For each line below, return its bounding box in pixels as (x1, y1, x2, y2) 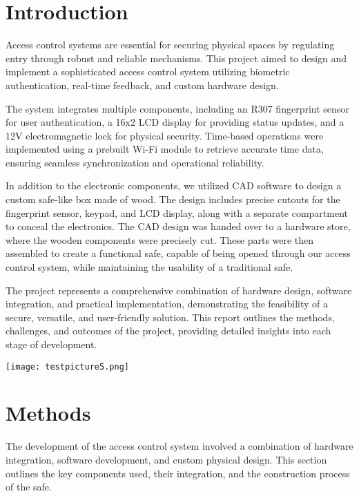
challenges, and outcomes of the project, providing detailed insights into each (6, 323, 331, 338)
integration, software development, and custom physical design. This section (6, 452, 327, 466)
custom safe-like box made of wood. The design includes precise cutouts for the (6, 192, 340, 207)
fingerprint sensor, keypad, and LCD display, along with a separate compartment (6, 205, 348, 220)
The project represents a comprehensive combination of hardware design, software (6, 283, 352, 297)
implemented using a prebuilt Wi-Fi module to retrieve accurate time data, (6, 142, 324, 156)
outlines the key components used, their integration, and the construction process (6, 466, 350, 480)
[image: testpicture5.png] (6, 361, 129, 372)
